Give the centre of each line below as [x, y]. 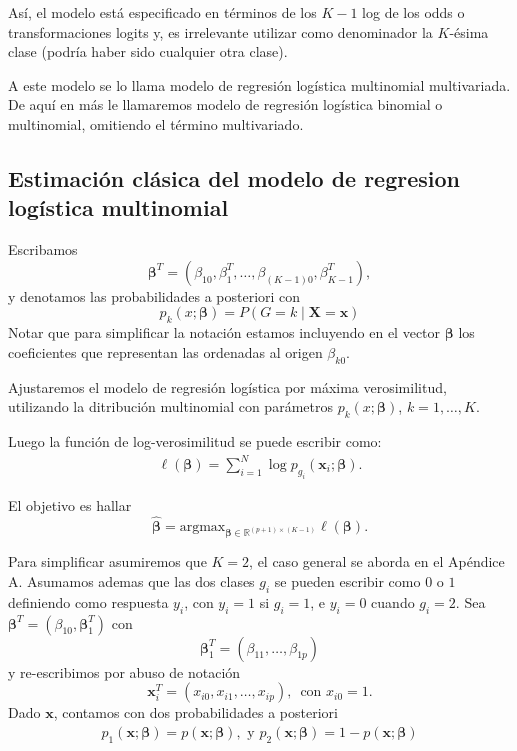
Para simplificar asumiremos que [107, 561]
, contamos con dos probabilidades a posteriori [195, 712]
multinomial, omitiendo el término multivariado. [156, 123]
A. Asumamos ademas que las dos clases [131, 581]
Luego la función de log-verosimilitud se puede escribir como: [195, 440]
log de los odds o [413, 12]
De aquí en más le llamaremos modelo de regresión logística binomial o [225, 104]
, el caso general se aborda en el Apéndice [377, 561]
